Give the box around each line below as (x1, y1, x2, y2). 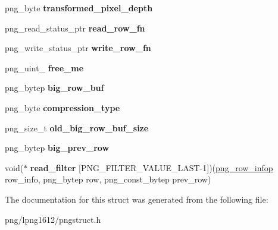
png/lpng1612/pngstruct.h (5, 213, 101, 225)
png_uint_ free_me (5, 61, 84, 74)
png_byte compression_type (5, 101, 120, 114)
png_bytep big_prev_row (5, 141, 110, 154)
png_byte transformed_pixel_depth (5, 2, 153, 14)
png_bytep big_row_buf (5, 81, 104, 94)
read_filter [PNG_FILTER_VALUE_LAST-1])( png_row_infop (30, 161, 273, 174)
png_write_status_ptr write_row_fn (5, 42, 151, 54)
